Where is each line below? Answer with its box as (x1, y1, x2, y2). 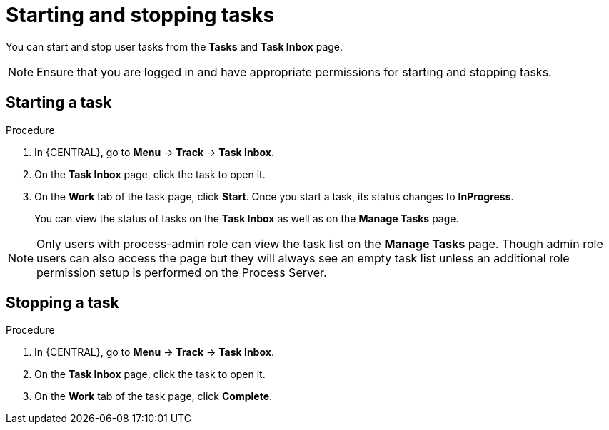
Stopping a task (6, 294, 119, 312)
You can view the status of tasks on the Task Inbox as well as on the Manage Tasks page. (34, 212, 459, 225)
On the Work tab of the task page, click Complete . (34, 390, 273, 403)
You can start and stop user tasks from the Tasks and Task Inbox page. (6, 40, 343, 53)
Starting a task (6, 93, 112, 112)
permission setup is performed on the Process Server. (36, 265, 327, 280)
